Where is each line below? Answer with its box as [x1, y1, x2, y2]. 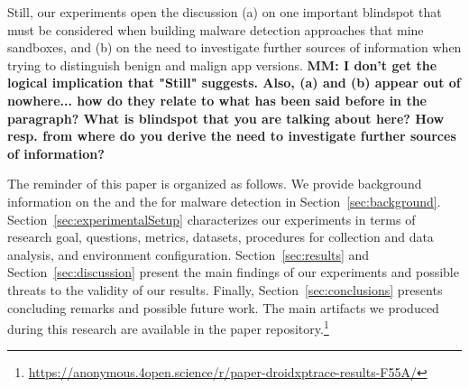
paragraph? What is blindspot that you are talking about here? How [7, 108, 445, 127]
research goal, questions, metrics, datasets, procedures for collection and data [7, 227, 434, 246]
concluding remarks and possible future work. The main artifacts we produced [7, 298, 439, 317]
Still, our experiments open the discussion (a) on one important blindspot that [7, 3, 442, 21]
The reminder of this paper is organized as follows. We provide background [7, 174, 422, 193]
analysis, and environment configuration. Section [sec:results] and [7, 245, 370, 263]
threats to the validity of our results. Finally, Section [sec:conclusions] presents [7, 280, 443, 299]
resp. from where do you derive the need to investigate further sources [7, 126, 456, 145]
